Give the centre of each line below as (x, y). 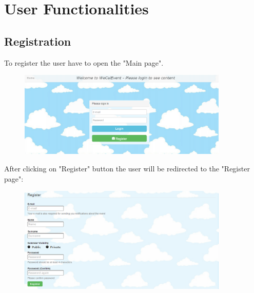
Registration (38, 41)
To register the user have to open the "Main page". (84, 62)
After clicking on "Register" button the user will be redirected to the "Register (127, 169)
